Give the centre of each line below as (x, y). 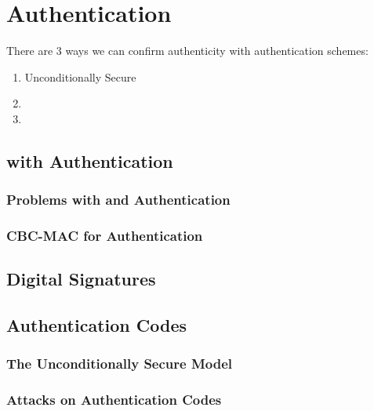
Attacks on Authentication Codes (114, 400)
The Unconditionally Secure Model (120, 364)
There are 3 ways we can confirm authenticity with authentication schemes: (187, 51)
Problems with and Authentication (118, 200)
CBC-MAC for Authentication (105, 236)
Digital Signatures (81, 279)
